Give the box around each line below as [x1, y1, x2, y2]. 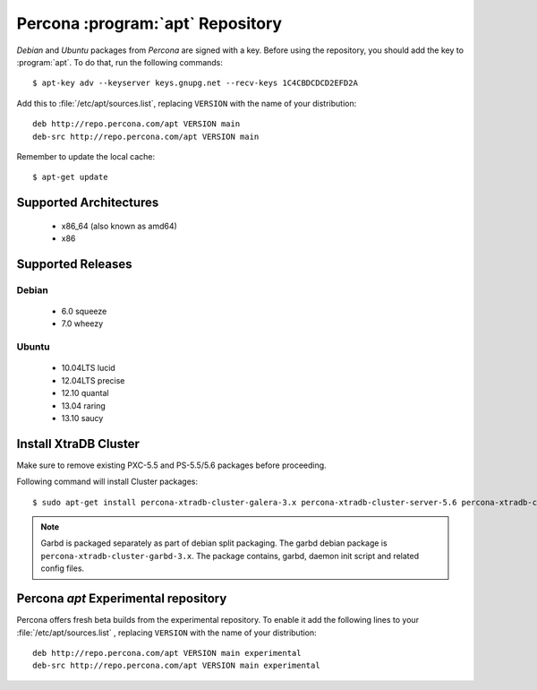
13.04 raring [61, 400, 107, 411]
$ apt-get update [32, 172, 108, 183]
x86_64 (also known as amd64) [61, 220, 178, 231]
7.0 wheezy [61, 318, 104, 329]
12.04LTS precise [61, 375, 125, 385]
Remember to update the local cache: [16, 151, 156, 161]
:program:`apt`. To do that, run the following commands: [16, 56, 224, 67]
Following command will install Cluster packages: [16, 476, 199, 487]
